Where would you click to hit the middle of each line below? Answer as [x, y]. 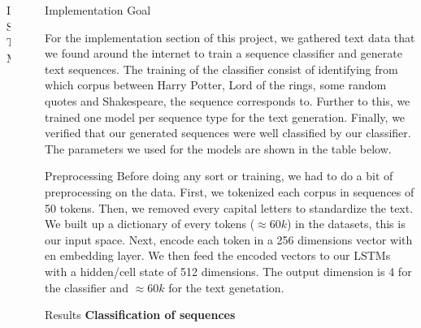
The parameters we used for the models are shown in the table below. [218, 148]
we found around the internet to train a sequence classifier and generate [224, 53]
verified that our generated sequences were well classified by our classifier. [228, 133]
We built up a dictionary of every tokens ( [150, 224]
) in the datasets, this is [346, 224]
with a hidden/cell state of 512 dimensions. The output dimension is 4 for [228, 271]
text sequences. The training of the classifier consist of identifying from [221, 69]
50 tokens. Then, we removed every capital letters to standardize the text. [229, 207]
